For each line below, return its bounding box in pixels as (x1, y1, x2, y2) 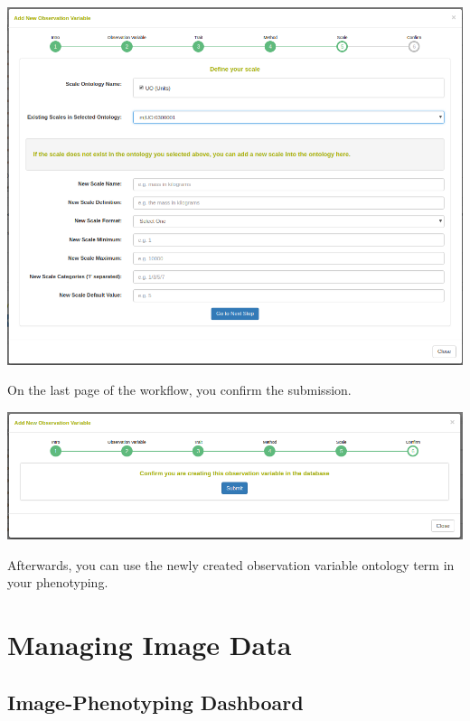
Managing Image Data (7, 626, 292, 663)
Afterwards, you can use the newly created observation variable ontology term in (7, 555, 455, 574)
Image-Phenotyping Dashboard (7, 688, 304, 716)
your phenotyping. (7, 573, 108, 592)
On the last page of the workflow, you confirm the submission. (7, 380, 352, 399)
